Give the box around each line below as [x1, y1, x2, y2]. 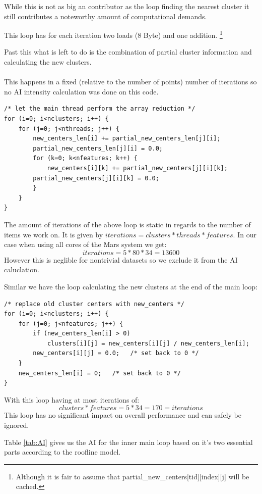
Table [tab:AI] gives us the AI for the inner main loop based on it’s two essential [4, 436, 253, 447]
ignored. [4, 420, 29, 430]
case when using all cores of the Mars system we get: [4, 239, 167, 250]
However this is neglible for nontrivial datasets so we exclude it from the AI [4, 254, 238, 265]
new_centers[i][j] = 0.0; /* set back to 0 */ [33, 350, 199, 357]
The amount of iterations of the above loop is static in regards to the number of [4, 219, 251, 229]
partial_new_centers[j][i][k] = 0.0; [33, 174, 159, 182]
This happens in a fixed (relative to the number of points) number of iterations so [4, 76, 257, 87]
